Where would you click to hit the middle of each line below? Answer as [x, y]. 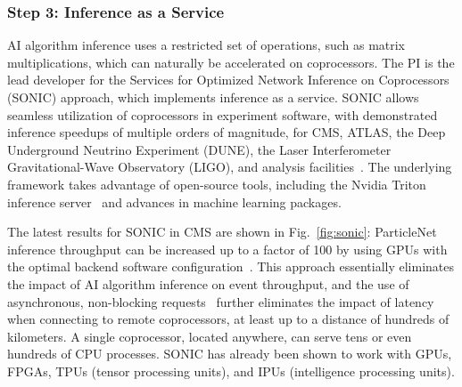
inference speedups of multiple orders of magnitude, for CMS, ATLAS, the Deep [227, 132]
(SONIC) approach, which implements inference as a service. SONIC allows [213, 97]
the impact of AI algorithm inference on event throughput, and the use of [208, 283]
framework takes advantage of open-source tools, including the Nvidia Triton [217, 184]
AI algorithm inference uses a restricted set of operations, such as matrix [206, 45]
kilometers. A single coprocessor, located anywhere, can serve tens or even [210, 336]
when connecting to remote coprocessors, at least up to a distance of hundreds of [228, 319]
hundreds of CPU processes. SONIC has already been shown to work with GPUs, [230, 354]
